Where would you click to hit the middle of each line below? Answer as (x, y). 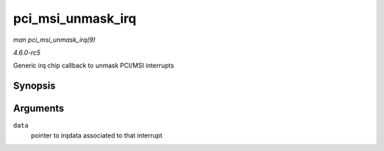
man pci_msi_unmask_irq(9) (54, 40)
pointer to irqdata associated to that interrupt (97, 135)
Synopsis (34, 86)
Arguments (39, 109)
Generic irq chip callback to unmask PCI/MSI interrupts (94, 66)
